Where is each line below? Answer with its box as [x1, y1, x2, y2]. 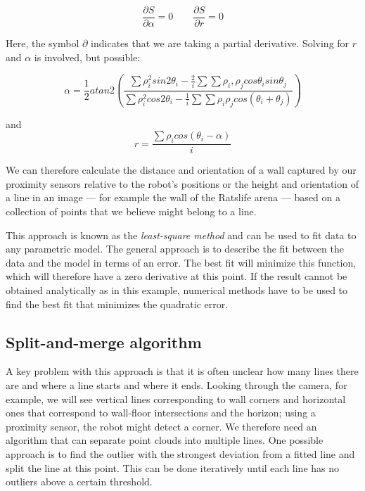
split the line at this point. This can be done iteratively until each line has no [6, 460, 340, 475]
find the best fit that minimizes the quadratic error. [6, 296, 229, 311]
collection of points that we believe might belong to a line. [6, 203, 257, 218]
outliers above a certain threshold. [6, 474, 153, 489]
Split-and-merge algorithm [6, 331, 202, 352]
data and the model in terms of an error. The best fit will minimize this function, [6, 255, 357, 269]
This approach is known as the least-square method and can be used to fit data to [6, 227, 357, 242]
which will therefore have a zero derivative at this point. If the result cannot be [6, 269, 347, 283]
